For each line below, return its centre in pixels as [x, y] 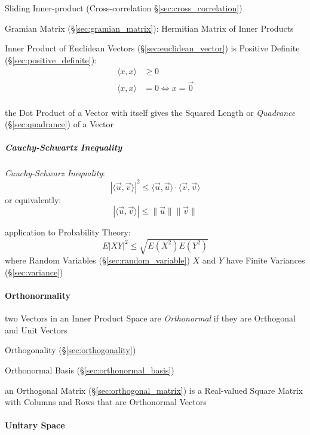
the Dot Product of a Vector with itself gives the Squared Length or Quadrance [150, 112]
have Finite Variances [266, 260]
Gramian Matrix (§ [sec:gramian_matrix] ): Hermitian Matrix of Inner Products [149, 28]
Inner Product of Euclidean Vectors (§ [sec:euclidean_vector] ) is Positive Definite [152, 48]
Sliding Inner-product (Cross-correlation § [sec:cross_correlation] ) [124, 8]
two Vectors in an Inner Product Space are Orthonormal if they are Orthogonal [150, 318]
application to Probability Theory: [68, 232]
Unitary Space [35, 425]
